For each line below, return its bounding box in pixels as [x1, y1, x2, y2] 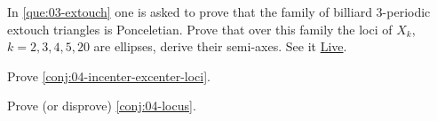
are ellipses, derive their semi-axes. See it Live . [93, 37, 347, 56]
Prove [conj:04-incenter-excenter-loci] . [7, 66, 211, 85]
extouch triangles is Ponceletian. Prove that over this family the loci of [7, 19, 393, 38]
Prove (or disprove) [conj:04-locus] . [7, 96, 196, 115]
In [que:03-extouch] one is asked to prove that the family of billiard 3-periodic [7, 3, 431, 20]
